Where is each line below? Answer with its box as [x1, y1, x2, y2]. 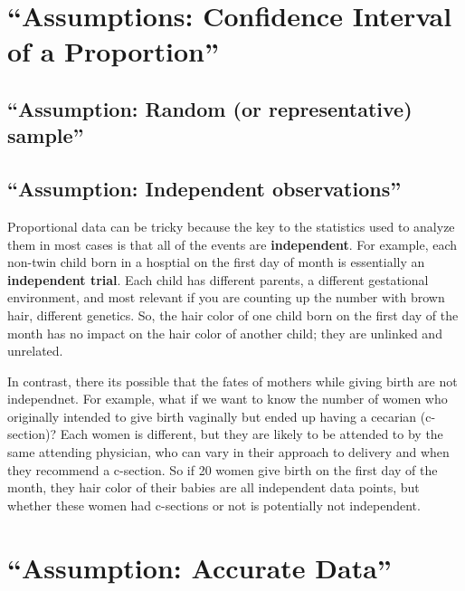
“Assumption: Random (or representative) [7, 94, 413, 122]
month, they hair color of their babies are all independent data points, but [7, 478, 420, 497]
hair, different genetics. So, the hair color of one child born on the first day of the [7, 305, 459, 324]
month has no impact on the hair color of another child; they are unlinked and [7, 323, 442, 342]
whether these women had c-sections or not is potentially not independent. [7, 495, 421, 514]
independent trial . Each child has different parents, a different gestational [7, 270, 429, 289]
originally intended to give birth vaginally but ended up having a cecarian [7, 406, 417, 425]
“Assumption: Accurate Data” [7, 548, 392, 586]
